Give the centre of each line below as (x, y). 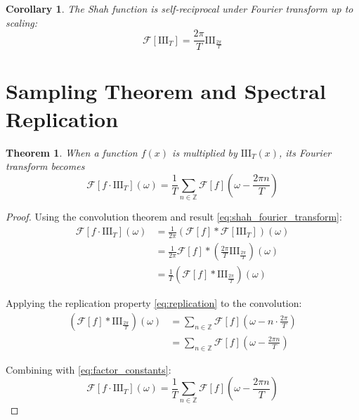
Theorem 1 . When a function (72, 152)
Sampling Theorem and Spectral (166, 91)
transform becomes (45, 166)
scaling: (22, 22)
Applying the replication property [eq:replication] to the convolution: (154, 303)
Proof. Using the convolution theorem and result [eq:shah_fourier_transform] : (174, 217)
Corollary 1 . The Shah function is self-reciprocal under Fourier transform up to (179, 8)
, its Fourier (305, 152)
